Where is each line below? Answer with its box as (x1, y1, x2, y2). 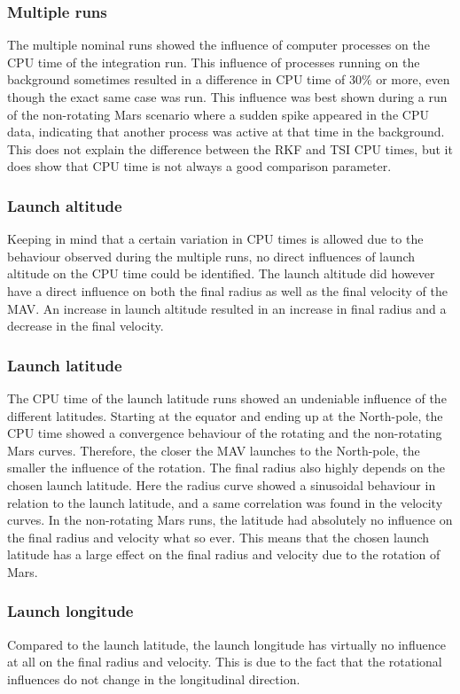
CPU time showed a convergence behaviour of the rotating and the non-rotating (7, 424, 442, 442)
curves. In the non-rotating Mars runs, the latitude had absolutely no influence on (7, 511, 453, 529)
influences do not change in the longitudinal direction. (7, 669, 300, 688)
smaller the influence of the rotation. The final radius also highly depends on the (7, 458, 445, 477)
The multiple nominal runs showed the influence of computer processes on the (7, 35, 430, 54)
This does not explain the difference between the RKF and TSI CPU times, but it (7, 139, 453, 158)
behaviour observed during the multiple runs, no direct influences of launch (7, 246, 416, 265)
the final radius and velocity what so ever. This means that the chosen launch (7, 527, 430, 546)
